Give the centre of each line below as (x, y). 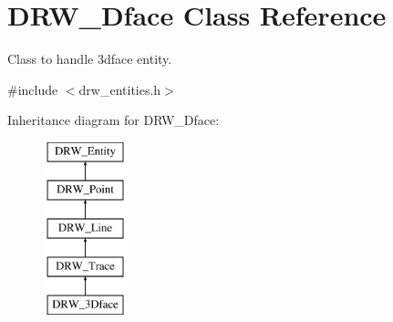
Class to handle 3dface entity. (90, 59)
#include (33, 89)
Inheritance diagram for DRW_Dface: (114, 120)
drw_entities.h (120, 89)
